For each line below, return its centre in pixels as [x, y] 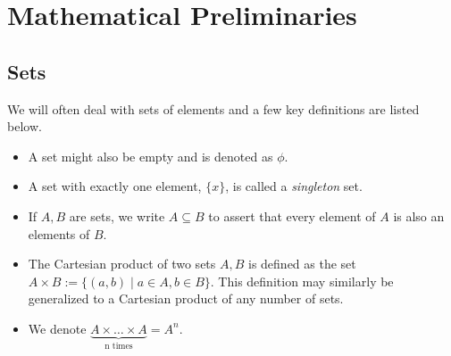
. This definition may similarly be [302, 281]
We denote [57, 328]
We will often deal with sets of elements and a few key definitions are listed [213, 108]
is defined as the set [302, 264]
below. [25, 126]
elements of [59, 233]
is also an [419, 215]
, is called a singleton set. [294, 186]
